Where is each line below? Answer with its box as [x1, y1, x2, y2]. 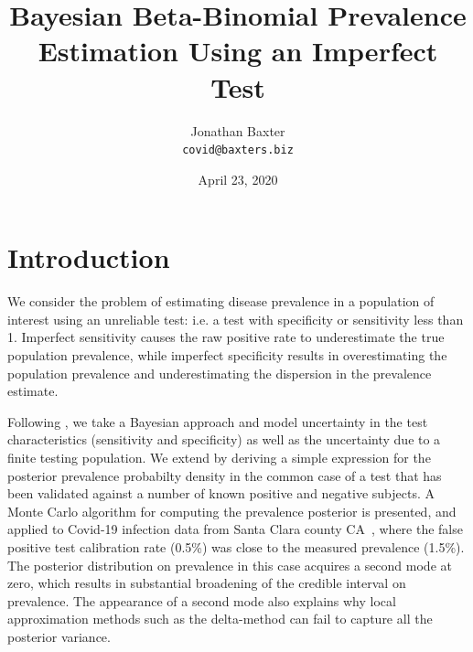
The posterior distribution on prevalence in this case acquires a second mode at [7, 555, 452, 574]
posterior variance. [7, 626, 111, 646]
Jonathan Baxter [190, 121, 285, 140]
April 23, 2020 [198, 169, 278, 188]
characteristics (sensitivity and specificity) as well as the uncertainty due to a [7, 430, 441, 449]
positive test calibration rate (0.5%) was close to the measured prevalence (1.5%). [7, 538, 465, 556]
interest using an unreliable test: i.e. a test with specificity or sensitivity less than [7, 309, 464, 328]
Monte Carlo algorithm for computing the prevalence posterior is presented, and [7, 501, 457, 520]
